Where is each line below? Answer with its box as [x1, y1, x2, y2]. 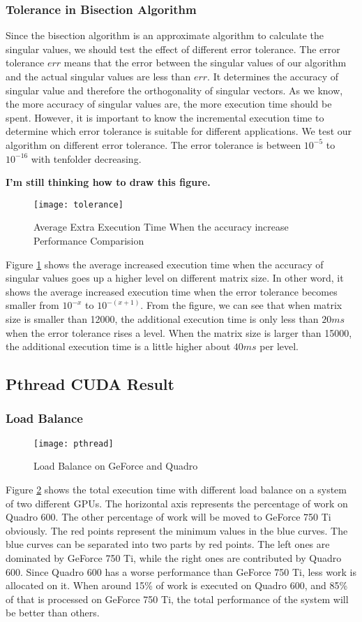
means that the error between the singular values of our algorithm [63, 55, 347, 70]
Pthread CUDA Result [6, 373, 174, 395]
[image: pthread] [33, 438, 114, 449]
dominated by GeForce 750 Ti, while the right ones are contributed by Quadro [6, 550, 342, 565]
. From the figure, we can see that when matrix [140, 298, 342, 312]
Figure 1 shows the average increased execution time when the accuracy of [6, 256, 324, 271]
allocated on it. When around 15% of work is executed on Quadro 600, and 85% [6, 578, 348, 593]
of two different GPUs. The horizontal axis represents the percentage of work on [6, 496, 348, 510]
